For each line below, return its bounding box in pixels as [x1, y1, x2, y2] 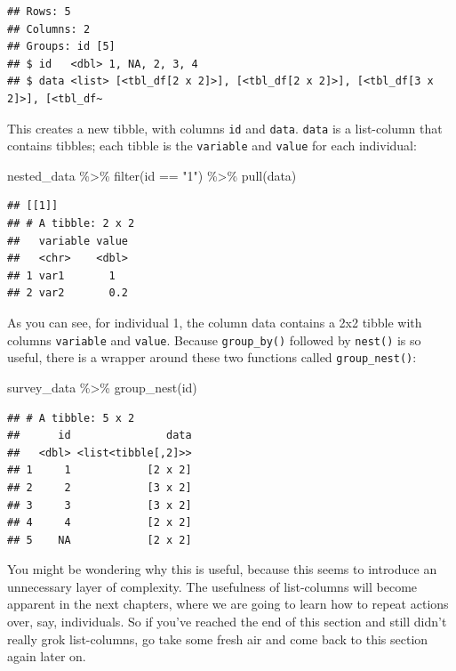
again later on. [7, 647, 86, 666]
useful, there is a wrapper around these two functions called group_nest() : [7, 348, 417, 367]
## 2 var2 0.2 [7, 287, 129, 300]
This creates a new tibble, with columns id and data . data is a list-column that [7, 118, 443, 137]
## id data [7, 429, 192, 442]
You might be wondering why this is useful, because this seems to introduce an [7, 560, 437, 578]
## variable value [7, 234, 129, 247]
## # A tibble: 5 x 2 [7, 411, 135, 424]
